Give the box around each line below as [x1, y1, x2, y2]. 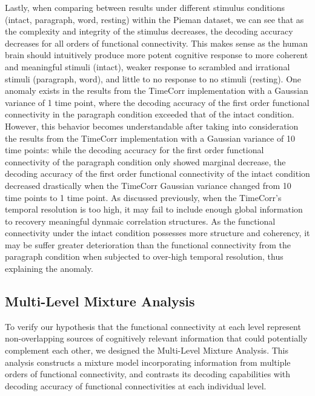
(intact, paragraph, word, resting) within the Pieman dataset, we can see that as [5, 13, 304, 25]
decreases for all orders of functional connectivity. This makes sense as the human [5, 36, 308, 49]
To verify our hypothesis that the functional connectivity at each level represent [5, 320, 301, 332]
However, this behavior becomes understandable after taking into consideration [5, 119, 299, 132]
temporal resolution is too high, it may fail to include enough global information [5, 203, 303, 216]
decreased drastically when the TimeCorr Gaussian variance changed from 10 [5, 179, 291, 191]
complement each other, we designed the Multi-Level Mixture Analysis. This [5, 344, 288, 357]
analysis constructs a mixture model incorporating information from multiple [5, 355, 291, 368]
